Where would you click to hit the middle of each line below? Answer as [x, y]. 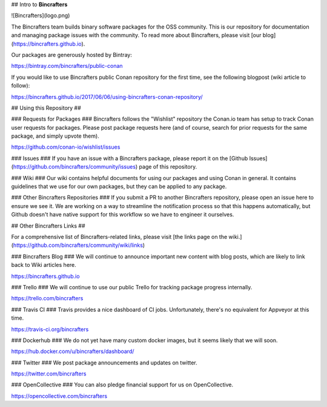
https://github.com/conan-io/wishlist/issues [66, 147]
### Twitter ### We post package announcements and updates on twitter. [104, 362]
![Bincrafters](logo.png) [41, 16]
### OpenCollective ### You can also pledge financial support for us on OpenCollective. [122, 385]
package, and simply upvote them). [55, 136]
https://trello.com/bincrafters [47, 298]
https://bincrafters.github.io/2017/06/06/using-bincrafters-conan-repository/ [107, 96]
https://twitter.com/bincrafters [49, 374]
